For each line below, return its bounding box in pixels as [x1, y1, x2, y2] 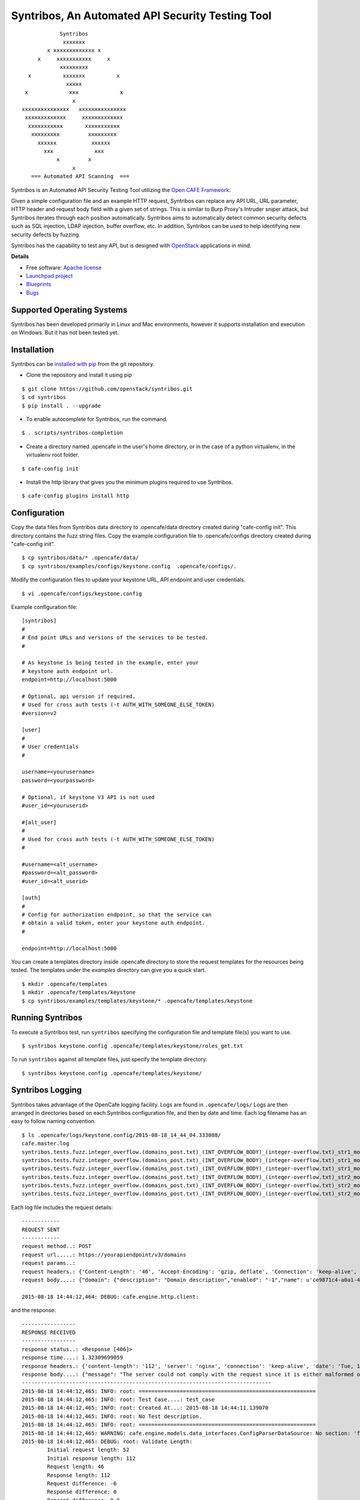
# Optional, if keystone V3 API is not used [22, 794, 155, 800]
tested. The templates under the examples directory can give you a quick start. [11, 967, 206, 974]
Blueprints [26, 281, 52, 288]
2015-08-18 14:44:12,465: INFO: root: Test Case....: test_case [22, 1396, 215, 1403]
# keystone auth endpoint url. [22, 668, 114, 674]
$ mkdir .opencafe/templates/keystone [22, 989, 136, 996]
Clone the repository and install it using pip [26, 371, 132, 379]
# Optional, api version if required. [22, 693, 136, 700]
